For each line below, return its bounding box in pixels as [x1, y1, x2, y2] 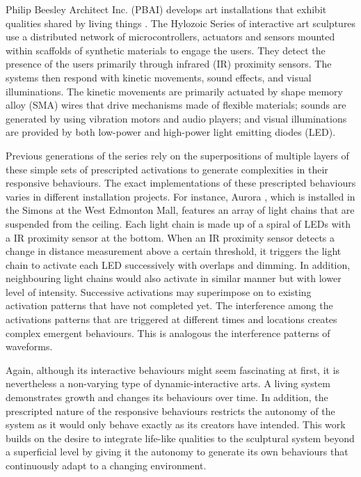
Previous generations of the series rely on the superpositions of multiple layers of [6, 148, 349, 162]
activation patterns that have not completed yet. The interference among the [6, 298, 333, 313]
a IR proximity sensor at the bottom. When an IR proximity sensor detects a [6, 230, 335, 244]
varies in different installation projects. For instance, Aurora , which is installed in [6, 189, 355, 203]
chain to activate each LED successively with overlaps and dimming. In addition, [6, 257, 351, 272]
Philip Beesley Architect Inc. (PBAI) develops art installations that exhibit [6, 2, 327, 16]
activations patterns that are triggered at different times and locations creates [6, 312, 337, 327]
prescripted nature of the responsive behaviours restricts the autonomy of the [6, 403, 335, 418]
